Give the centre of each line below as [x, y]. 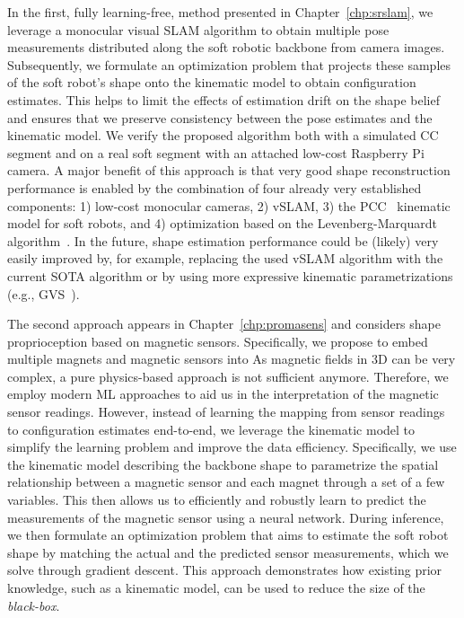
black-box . [34, 605]
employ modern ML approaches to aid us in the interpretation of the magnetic [223, 394]
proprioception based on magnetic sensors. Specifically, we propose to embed [218, 341]
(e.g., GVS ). [44, 293]
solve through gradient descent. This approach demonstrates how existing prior [225, 570]
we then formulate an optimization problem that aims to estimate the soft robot [228, 535]
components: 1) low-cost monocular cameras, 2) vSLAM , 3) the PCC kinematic [229, 205]
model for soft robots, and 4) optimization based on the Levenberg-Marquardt [222, 223]
